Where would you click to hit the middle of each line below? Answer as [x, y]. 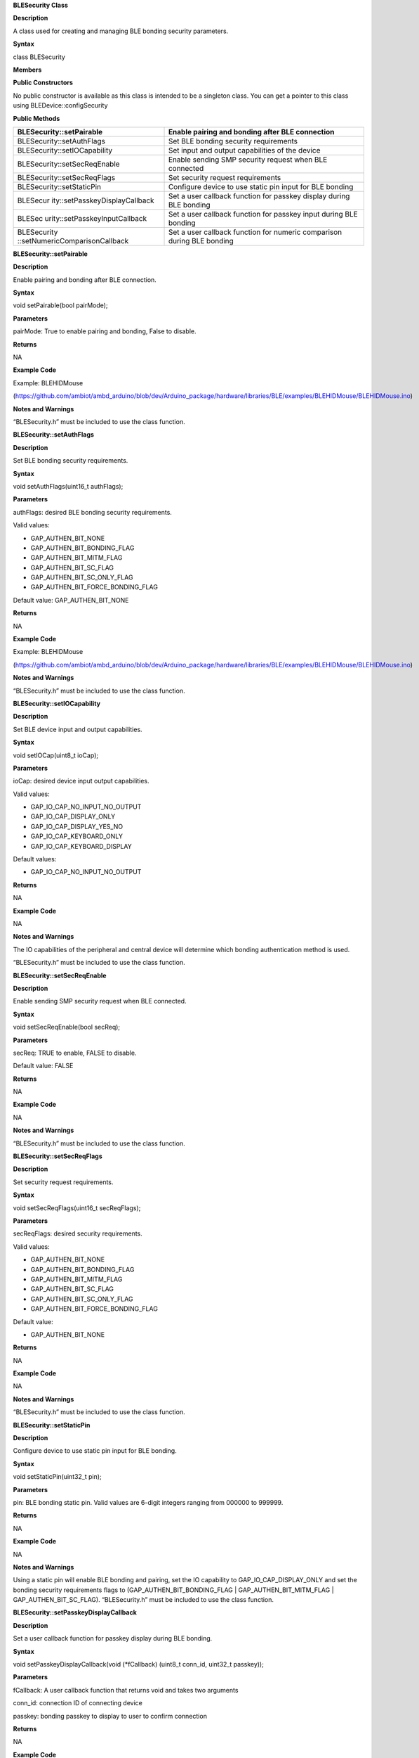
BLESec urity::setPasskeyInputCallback [82, 218]
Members [27, 70]
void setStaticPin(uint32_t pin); [57, 1477]
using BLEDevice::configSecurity [60, 105]
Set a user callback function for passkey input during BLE [263, 214]
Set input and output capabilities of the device [244, 150]
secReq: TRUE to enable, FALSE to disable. [75, 1053]
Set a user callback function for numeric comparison [255, 232]
